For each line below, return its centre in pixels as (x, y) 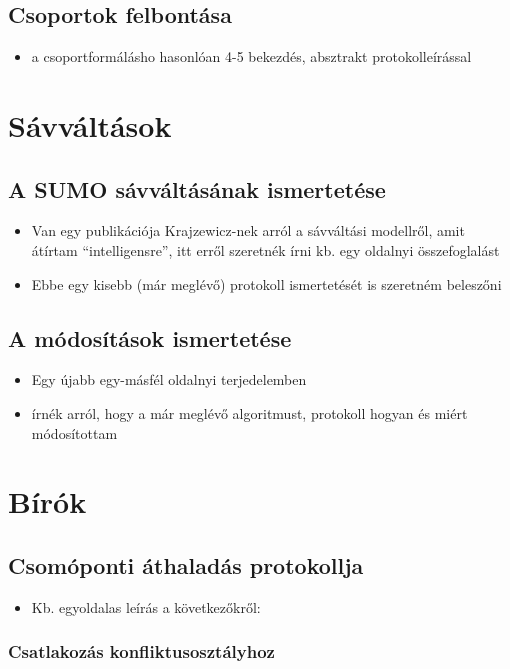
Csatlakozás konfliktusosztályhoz (141, 651)
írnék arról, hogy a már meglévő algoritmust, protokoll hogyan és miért (249, 412)
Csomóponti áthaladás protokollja (186, 564)
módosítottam (74, 432)
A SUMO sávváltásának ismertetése (197, 188)
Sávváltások (90, 124)
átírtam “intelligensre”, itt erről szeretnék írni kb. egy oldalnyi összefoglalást (265, 249)
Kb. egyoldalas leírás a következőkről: (146, 606)
